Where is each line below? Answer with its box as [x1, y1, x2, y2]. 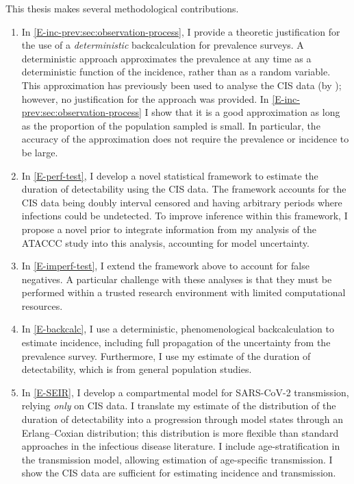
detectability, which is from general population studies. [21, 362, 252, 376]
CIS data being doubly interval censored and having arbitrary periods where [21, 195, 342, 209]
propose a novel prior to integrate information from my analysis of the [21, 221, 317, 236]
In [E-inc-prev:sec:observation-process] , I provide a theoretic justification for [21, 24, 340, 38]
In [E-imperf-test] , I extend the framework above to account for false [21, 258, 309, 273]
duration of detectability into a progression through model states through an [21, 412, 343, 426]
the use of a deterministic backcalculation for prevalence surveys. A [21, 38, 304, 52]
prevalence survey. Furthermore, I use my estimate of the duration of [21, 348, 311, 363]
